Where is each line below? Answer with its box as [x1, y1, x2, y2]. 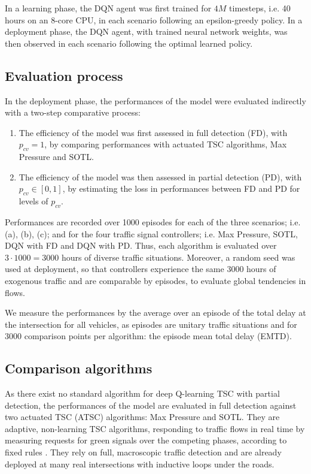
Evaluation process [5, 66, 123, 84]
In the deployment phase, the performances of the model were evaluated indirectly [5, 94, 306, 107]
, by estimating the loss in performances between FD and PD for [62, 182, 300, 195]
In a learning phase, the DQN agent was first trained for [5, 2, 212, 14]
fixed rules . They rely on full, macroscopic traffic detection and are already [5, 446, 282, 458]
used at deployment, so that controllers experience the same [5, 262, 224, 275]
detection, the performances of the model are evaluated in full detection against [5, 398, 297, 411]
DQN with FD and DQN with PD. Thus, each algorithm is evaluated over [5, 239, 277, 252]
